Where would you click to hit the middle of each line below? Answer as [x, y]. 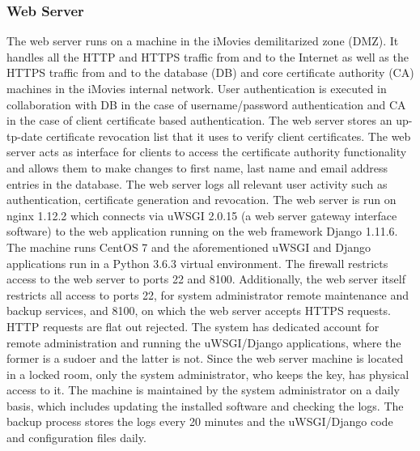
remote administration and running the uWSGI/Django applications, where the [204, 342]
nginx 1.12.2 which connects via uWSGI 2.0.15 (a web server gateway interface [202, 215]
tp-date [25, 136]
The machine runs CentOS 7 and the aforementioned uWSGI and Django [189, 247]
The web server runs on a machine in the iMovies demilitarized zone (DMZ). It [203, 41]
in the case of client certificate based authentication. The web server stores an [199, 120]
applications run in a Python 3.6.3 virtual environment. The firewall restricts [197, 263]
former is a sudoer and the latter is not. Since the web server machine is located [205, 358]
